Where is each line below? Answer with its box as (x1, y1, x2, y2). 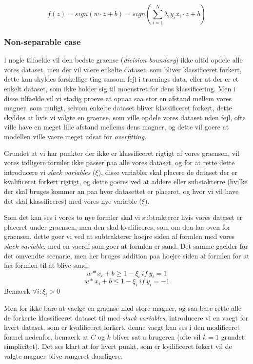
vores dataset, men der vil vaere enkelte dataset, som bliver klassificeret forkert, (4, 64, 242, 74)
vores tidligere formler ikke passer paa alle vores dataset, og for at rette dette (4, 157, 235, 168)
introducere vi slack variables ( (4, 167, 96, 177)
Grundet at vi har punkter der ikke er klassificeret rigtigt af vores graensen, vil (4, 148, 239, 158)
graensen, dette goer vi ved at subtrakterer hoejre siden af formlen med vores (4, 231, 235, 241)
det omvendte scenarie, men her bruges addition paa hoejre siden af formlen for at (4, 250, 250, 260)
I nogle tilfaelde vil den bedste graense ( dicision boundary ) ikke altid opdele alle (4, 55, 243, 65)
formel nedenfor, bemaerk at (4, 331, 89, 342)
